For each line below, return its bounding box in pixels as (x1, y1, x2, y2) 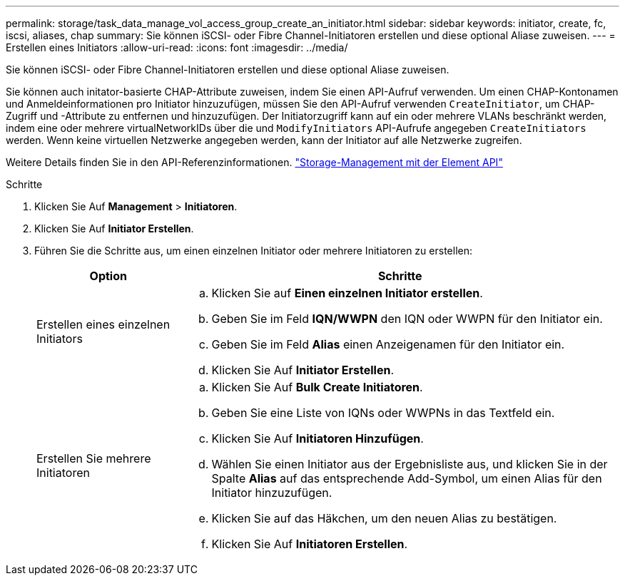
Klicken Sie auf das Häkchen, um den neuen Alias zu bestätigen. (211, 511, 557, 525)
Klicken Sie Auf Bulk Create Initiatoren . (211, 380, 423, 394)
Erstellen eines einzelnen (36, 317, 171, 331)
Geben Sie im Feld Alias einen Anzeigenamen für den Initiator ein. (211, 337, 565, 351)
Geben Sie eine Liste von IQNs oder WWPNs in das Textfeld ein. (211, 406, 555, 420)
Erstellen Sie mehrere (36, 451, 151, 466)
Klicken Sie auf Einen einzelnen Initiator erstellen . (211, 286, 483, 300)
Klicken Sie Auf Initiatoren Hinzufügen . (211, 431, 424, 446)
